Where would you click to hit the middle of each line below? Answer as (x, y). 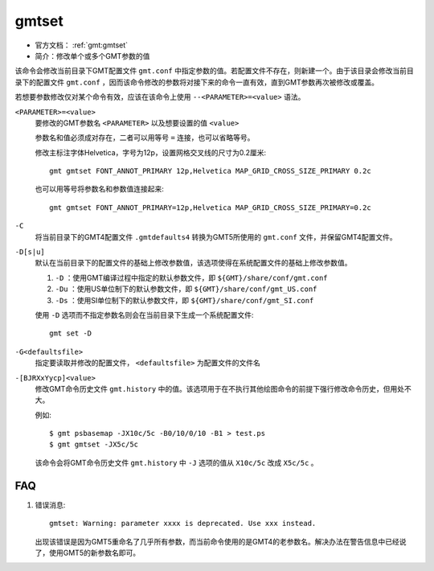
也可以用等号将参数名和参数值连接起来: (100, 189)
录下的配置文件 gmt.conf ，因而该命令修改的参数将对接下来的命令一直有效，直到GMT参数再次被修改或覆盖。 (197, 82)
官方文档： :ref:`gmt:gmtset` (82, 45)
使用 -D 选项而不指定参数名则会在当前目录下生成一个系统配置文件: (144, 314)
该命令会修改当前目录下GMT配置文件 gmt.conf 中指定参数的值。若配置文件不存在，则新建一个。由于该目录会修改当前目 (214, 71)
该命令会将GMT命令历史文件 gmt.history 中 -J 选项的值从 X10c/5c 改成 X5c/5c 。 (176, 462)
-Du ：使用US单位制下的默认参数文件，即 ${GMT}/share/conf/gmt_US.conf (186, 289)
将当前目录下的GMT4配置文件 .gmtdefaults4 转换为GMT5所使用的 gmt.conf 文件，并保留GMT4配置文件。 (216, 236)
